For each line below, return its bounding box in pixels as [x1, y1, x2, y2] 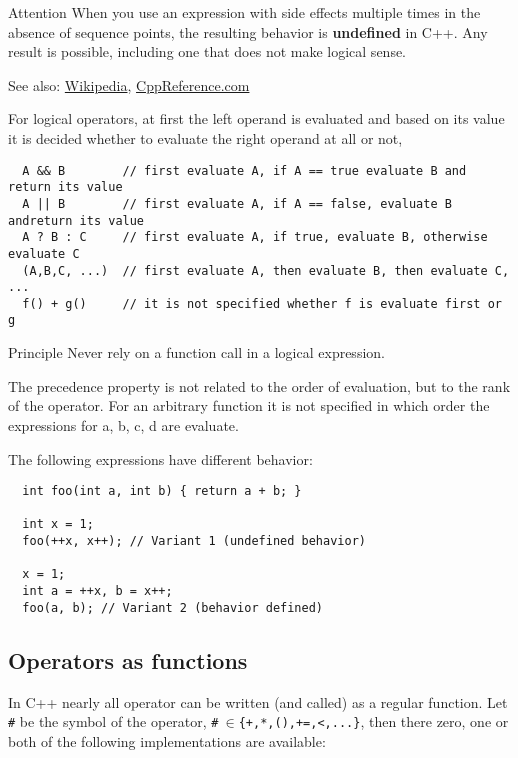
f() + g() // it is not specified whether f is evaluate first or [22, 296, 502, 311]
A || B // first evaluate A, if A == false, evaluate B [22, 196, 452, 211]
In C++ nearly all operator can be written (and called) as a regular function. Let [8, 691, 508, 712]
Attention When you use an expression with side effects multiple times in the [8, 2, 481, 22]
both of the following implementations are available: [8, 730, 326, 751]
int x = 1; [22, 517, 94, 532]
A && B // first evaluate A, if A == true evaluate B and [22, 163, 467, 178]
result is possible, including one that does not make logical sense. [8, 41, 407, 62]
